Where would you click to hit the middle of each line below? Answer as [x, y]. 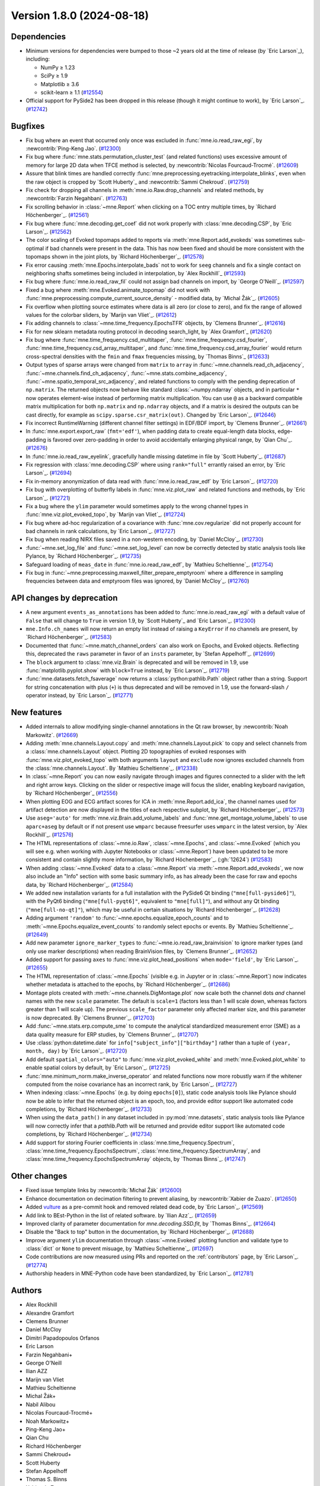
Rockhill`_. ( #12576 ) [50, 835]
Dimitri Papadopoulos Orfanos [63, 1338]
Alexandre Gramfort [50, 1313]
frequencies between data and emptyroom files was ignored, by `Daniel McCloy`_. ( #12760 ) [137, 581]
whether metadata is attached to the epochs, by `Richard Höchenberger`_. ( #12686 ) [128, 984]
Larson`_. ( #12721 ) [48, 498]
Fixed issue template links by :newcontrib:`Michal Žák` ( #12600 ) [104, 1190]
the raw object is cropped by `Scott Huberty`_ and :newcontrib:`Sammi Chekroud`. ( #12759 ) [138, 182]
